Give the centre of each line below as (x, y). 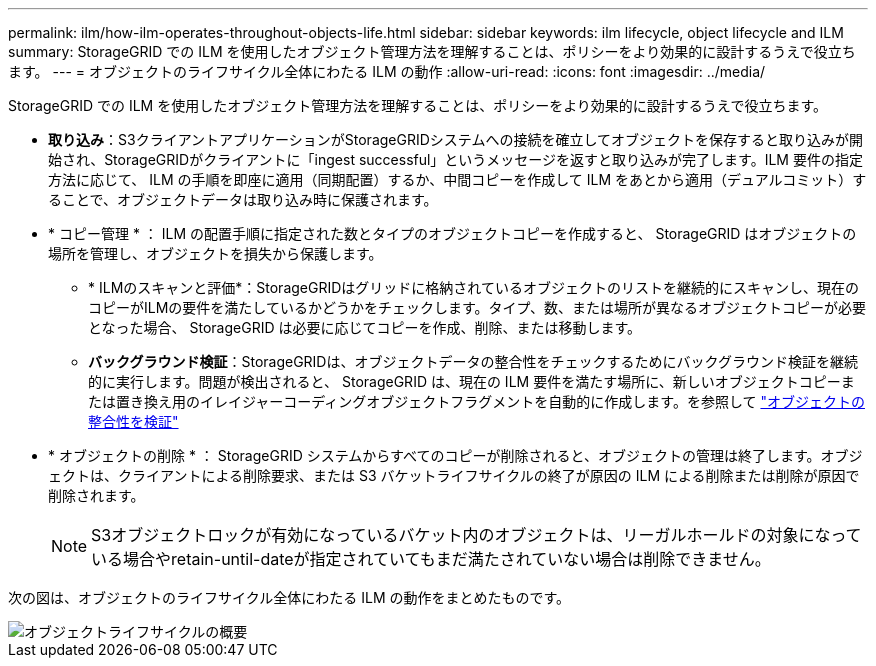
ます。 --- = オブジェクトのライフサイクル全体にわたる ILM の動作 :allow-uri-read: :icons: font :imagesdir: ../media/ (387, 71)
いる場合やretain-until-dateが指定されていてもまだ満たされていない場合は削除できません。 (431, 559)
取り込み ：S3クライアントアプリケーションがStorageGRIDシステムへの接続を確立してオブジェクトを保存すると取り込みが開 (455, 139)
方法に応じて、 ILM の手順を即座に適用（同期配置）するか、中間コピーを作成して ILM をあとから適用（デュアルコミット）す (457, 179)
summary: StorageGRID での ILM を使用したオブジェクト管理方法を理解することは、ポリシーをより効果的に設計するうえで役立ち (432, 51)
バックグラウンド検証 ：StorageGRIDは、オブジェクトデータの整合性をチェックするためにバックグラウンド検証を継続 (473, 361)
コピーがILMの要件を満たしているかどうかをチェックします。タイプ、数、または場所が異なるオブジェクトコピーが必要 (477, 307)
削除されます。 (96, 495)
